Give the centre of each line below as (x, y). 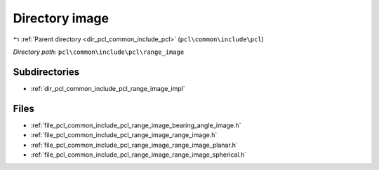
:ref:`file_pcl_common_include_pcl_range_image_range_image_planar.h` (134, 145)
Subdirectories (46, 72)
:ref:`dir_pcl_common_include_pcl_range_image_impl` (108, 88)
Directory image (61, 18)
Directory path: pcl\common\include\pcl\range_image (99, 52)
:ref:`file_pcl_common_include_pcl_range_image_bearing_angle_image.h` (136, 125)
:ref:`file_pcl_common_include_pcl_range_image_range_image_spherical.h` (139, 155)
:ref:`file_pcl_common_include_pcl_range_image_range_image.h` (124, 135)
